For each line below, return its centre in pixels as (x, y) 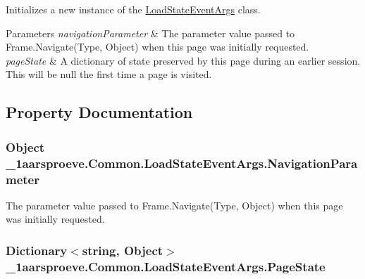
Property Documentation (99, 112)
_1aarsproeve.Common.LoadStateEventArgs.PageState (166, 266)
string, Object (123, 250)
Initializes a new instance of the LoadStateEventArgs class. (133, 9)
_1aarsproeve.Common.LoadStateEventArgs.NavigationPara (182, 163)
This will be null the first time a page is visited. (109, 74)
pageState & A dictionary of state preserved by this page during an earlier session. (183, 60)
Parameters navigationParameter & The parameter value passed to (150, 33)
